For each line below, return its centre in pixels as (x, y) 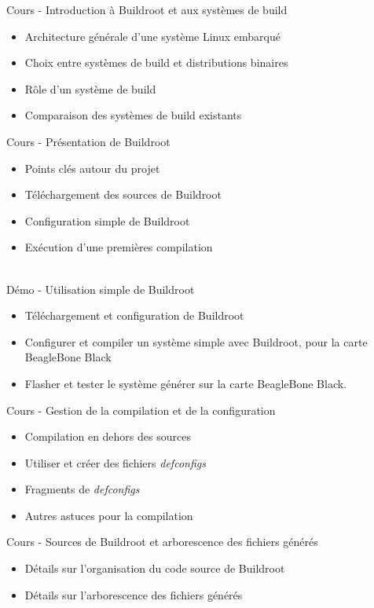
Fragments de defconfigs (82, 489)
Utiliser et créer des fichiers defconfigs (115, 462)
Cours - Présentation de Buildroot (88, 141)
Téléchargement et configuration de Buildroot (134, 315)
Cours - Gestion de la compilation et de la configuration (141, 410)
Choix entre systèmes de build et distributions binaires (156, 62)
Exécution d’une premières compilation (119, 247)
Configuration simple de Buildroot (107, 220)
